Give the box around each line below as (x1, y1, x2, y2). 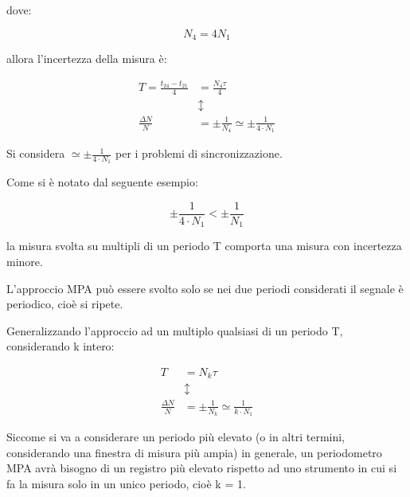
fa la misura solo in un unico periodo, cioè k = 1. (6, 475, 246, 492)
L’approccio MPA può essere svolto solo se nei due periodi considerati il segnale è (6, 280, 404, 296)
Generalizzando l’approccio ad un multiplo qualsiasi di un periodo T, (6, 322, 343, 339)
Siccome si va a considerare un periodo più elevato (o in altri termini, (6, 429, 346, 445)
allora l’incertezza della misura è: (6, 50, 167, 67)
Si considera (6, 145, 65, 162)
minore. (6, 252, 43, 269)
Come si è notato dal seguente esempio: (6, 174, 198, 190)
